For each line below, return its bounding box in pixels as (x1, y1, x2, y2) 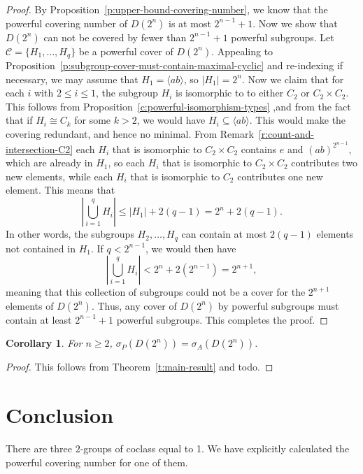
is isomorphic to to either (176, 85, 284, 100)
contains (241, 141, 277, 156)
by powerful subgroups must (218, 298, 339, 313)
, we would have (136, 113, 206, 127)
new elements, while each (6, 168, 113, 183)
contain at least (6, 312, 72, 326)
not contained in (6, 240, 76, 255)
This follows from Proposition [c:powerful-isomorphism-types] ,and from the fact (6, 99, 351, 113)
